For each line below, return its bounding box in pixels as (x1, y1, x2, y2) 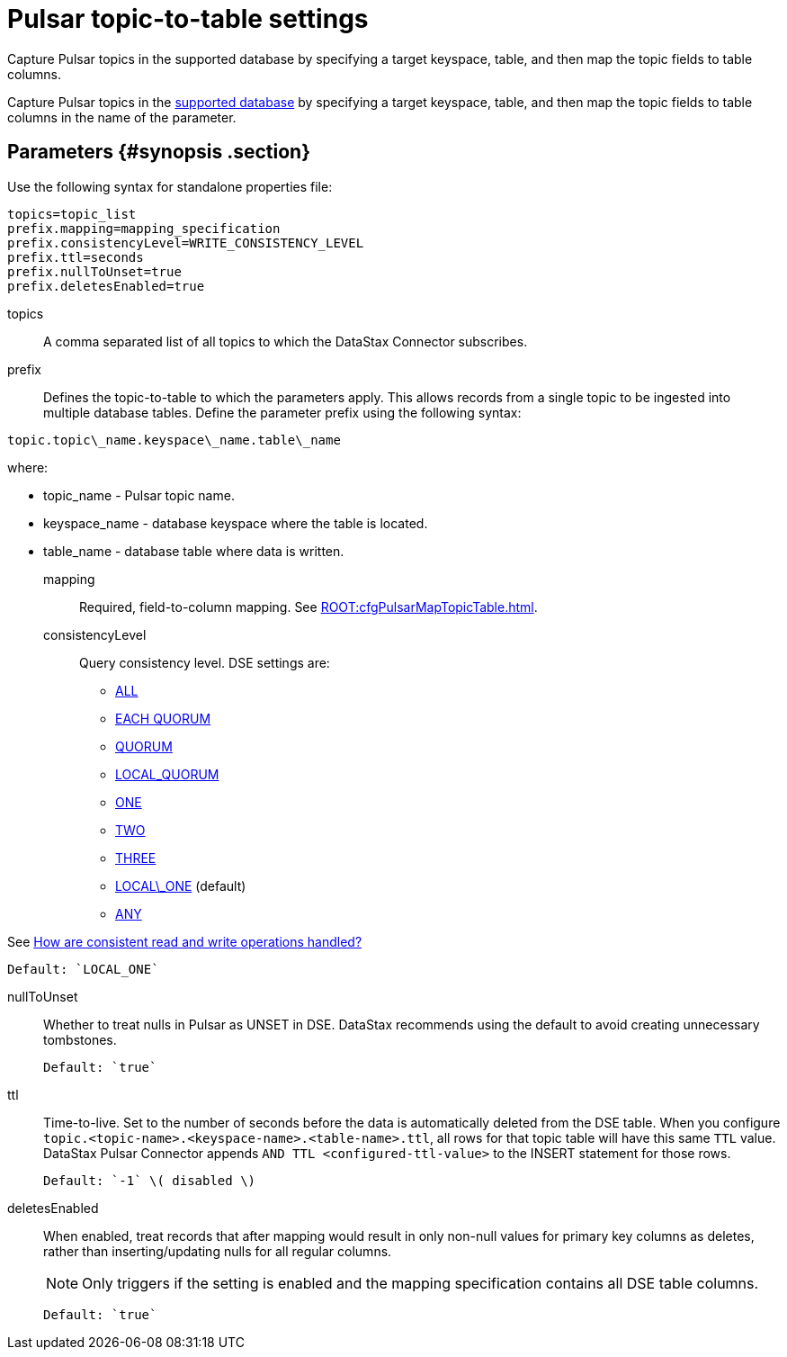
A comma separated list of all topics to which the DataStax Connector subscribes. (43, 333, 528, 349)
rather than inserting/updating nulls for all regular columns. (43, 1243, 392, 1259)
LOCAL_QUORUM (115, 766, 219, 782)
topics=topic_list (7, 206, 137, 221)
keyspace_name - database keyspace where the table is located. (43, 515, 428, 531)
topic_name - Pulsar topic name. (43, 487, 235, 503)
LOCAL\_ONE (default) (115, 877, 246, 894)
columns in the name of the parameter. (7, 109, 237, 125)
